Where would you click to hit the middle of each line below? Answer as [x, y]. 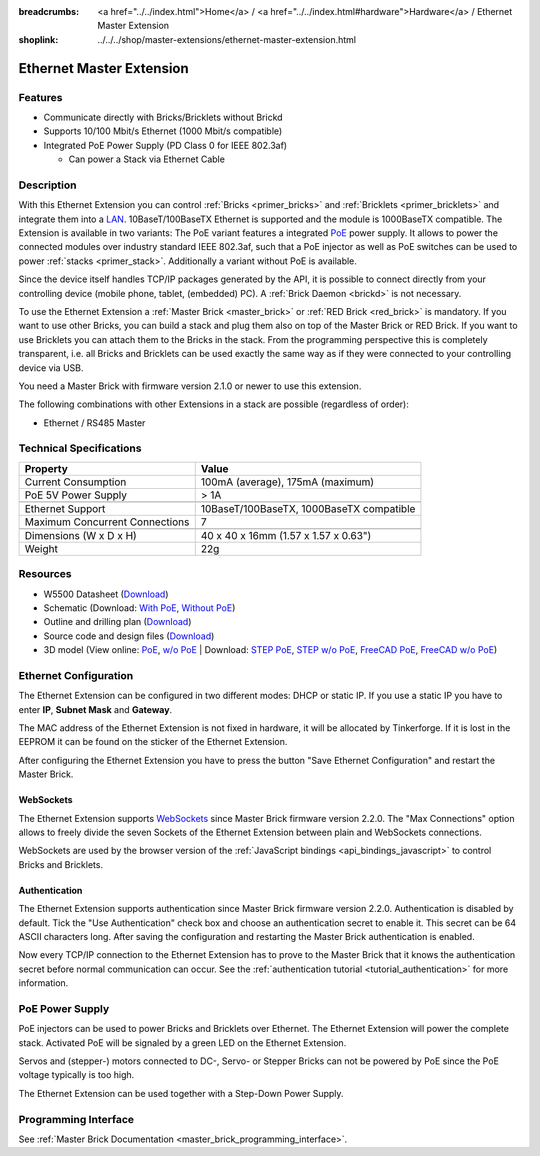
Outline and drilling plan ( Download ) [117, 622]
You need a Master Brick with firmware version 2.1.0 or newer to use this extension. [190, 386]
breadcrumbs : [49, 11]
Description [47, 185]
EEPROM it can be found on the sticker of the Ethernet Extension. [153, 742]
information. [43, 983]
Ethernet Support [65, 508]
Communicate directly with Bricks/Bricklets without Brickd [163, 117]
